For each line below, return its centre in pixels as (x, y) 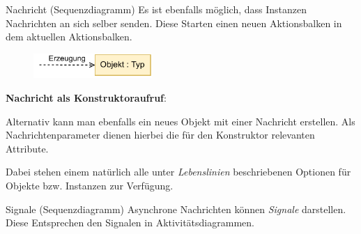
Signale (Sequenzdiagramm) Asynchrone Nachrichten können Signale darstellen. (176, 209)
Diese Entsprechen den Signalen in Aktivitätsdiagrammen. (130, 223)
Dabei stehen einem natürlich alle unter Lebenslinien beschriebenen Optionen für (178, 172)
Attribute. (27, 148)
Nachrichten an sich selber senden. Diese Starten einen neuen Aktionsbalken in (174, 23)
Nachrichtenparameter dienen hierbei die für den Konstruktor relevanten (160, 135)
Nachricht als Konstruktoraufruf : (86, 97)
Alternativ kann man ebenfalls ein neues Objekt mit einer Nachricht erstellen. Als (180, 121)
